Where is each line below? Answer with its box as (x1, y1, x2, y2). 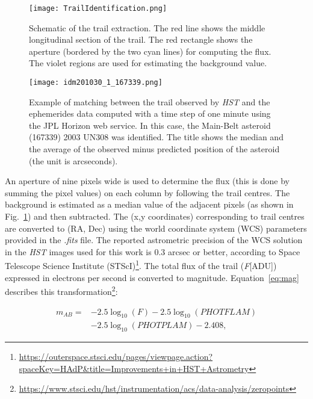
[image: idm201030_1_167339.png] (29, 78, 163, 87)
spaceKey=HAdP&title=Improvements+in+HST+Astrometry (19, 362, 249, 374)
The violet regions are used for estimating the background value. (29, 57, 267, 69)
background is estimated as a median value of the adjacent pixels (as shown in (5, 198, 294, 211)
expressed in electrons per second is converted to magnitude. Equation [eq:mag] (5, 271, 299, 283)
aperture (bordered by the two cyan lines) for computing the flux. (29, 45, 271, 57)
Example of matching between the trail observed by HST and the (29, 95, 270, 108)
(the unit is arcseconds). (29, 154, 118, 167)
